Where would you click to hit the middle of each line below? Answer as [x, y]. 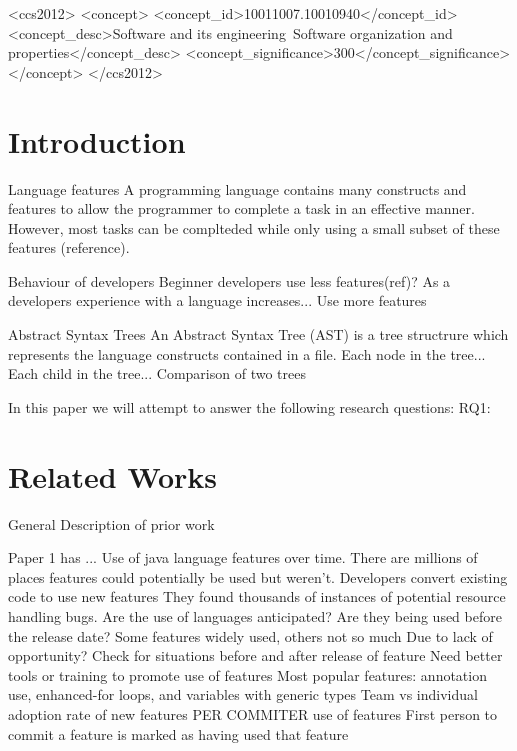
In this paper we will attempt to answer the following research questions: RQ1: [249, 406]
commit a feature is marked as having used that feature [178, 733]
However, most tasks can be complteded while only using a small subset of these [254, 227]
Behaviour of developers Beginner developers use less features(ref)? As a [229, 280]
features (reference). [69, 247]
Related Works [113, 475]
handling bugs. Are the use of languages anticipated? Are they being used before [255, 615]
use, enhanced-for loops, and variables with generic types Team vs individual [243, 694]
